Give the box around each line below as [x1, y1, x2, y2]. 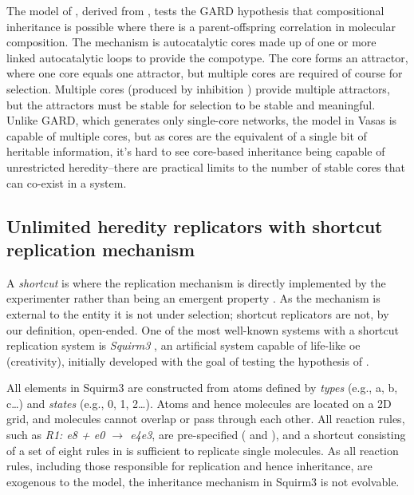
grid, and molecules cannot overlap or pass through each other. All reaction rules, [6, 410, 405, 427]
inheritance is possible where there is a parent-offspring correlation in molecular [6, 18, 396, 34]
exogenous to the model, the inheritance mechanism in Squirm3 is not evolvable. [6, 473, 400, 489]
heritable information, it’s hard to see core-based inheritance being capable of [6, 143, 385, 160]
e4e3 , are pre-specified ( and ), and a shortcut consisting [130, 426, 406, 443]
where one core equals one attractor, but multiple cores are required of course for [6, 65, 403, 81]
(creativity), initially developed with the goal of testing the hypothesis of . [6, 352, 369, 369]
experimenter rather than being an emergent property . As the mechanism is [6, 290, 380, 307]
